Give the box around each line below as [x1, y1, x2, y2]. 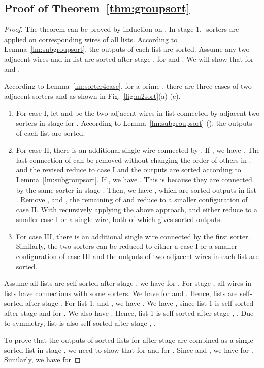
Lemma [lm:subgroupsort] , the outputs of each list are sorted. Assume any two [4, 44, 250, 54]
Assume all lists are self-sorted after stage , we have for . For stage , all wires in [4, 278, 252, 288]
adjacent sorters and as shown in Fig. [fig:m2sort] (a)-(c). [4, 90, 181, 101]
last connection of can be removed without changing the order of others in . [16, 154, 251, 165]
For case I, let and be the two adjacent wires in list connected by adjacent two [16, 107, 260, 118]
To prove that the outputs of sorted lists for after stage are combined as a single [4, 335, 253, 345]
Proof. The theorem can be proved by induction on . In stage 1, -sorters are [4, 24, 239, 34]
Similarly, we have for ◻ [4, 354, 81, 365]
